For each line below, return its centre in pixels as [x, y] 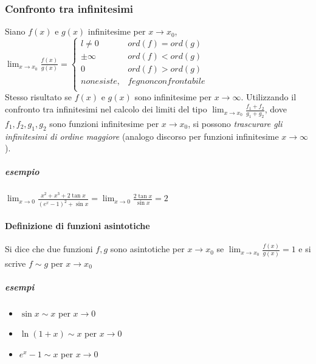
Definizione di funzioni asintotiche [77, 225]
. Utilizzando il [269, 97]
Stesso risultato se [38, 97]
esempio [22, 172]
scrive [15, 263]
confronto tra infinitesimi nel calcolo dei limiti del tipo [106, 109]
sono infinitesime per [173, 97]
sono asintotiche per [147, 249]
